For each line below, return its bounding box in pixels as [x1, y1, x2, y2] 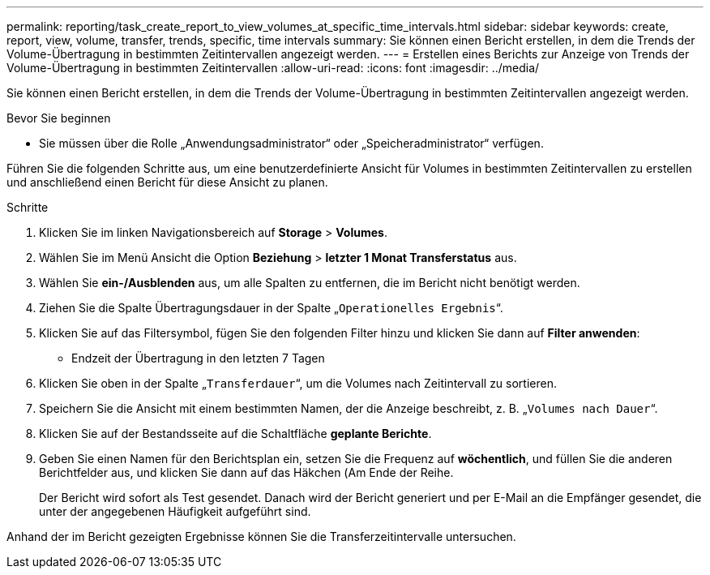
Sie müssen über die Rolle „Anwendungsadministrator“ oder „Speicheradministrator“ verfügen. [39, 136, 544, 150]
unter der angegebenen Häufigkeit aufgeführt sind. [39, 504, 311, 518]
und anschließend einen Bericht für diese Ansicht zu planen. [6, 175, 328, 189]
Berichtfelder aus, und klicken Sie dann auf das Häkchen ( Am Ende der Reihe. [39, 466, 454, 479]
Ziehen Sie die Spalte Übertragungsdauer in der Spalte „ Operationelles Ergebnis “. [39, 301, 503, 315]
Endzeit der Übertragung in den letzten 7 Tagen [71, 351, 325, 365]
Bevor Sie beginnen [6, 111, 111, 125]
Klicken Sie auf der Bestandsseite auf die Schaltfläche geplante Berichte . [39, 427, 432, 440]
